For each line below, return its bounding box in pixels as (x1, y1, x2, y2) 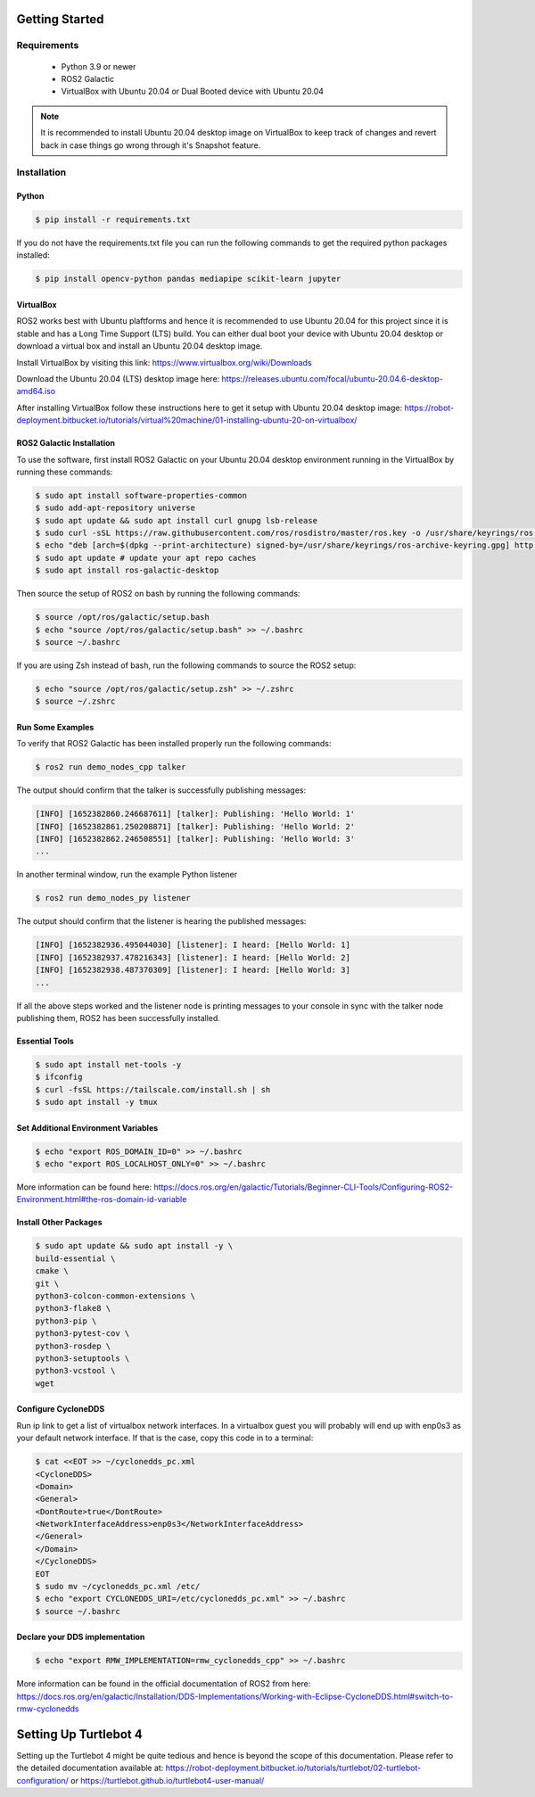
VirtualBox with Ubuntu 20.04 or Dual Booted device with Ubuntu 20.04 (61, 86, 325, 97)
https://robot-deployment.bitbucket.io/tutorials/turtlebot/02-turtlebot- (165, 1762, 422, 1774)
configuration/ (16, 1775, 69, 1785)
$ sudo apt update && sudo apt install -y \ (35, 1241, 234, 1251)
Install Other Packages (16, 1217, 103, 1228)
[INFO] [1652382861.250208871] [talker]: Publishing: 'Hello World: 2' (35, 821, 356, 831)
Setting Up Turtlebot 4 (16, 1727, 143, 1742)
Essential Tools (16, 1035, 75, 1046)
